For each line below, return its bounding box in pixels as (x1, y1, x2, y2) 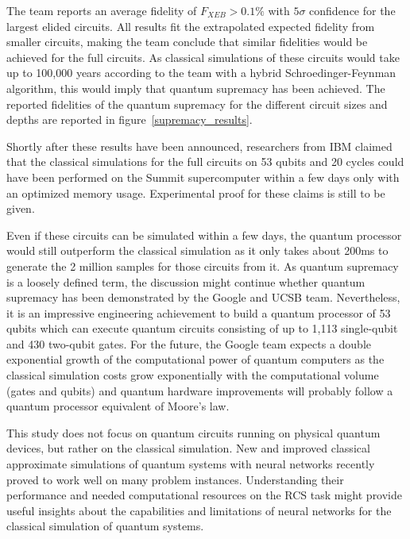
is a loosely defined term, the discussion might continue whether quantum (6, 273, 366, 290)
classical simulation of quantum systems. (6, 518, 204, 534)
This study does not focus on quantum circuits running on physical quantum (6, 424, 381, 441)
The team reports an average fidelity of (6, 2, 197, 18)
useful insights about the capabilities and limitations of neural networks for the (6, 502, 392, 518)
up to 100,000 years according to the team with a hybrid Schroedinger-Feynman (6, 64, 396, 81)
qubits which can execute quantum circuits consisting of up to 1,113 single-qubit (6, 320, 398, 337)
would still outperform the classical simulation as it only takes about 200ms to (6, 242, 389, 259)
